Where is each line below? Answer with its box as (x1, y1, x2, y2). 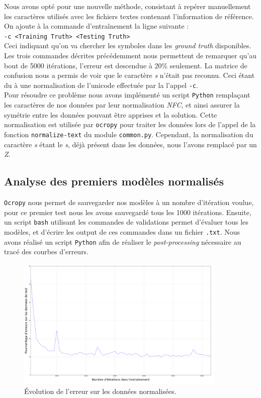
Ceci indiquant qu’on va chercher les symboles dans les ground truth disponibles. (4, 40, 251, 51)
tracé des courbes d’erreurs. (4, 246, 89, 257)
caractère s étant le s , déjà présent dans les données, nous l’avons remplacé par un (4, 139, 257, 149)
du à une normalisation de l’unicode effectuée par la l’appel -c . (4, 79, 198, 90)
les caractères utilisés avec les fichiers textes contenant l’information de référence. (4, 11, 254, 21)
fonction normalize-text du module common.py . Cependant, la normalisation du (4, 129, 253, 139)
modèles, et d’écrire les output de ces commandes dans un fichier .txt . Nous (4, 226, 240, 237)
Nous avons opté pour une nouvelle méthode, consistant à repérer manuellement (4, 1, 251, 11)
